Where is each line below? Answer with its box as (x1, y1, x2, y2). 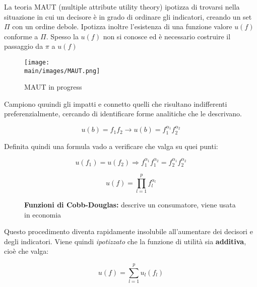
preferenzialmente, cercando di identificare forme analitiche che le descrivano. (4, 108, 242, 119)
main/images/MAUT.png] (24, 67, 100, 75)
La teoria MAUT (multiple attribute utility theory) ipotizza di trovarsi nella (4, 2, 240, 12)
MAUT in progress (24, 82, 82, 92)
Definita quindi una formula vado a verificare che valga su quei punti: (4, 140, 218, 151)
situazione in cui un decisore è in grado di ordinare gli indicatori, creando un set (4, 11, 252, 22)
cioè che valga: (4, 246, 49, 256)
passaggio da (4, 41, 43, 51)
